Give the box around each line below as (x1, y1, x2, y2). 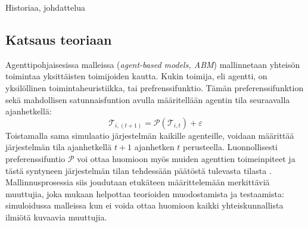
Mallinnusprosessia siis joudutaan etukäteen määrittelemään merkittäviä (5, 176, 270, 188)
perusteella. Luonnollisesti (183, 141, 278, 153)
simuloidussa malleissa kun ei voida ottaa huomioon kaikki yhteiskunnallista (5, 199, 284, 212)
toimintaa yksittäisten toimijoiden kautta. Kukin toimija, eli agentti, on (5, 70, 267, 82)
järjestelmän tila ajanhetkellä (5, 141, 112, 153)
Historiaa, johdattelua (5, 1, 85, 13)
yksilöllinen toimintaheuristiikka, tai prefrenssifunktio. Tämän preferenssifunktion (5, 81, 304, 94)
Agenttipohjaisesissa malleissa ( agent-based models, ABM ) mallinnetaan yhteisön (5, 58, 300, 70)
